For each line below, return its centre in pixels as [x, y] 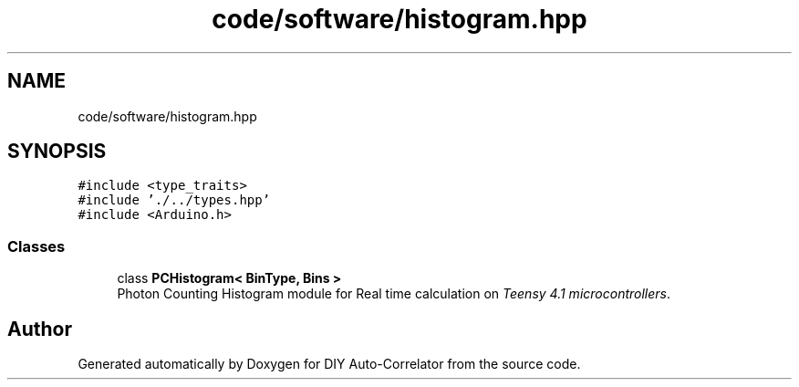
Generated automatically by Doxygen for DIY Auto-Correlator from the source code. [329, 364]
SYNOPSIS [57, 152]
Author [40, 329]
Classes [36, 246]
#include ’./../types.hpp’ [174, 200]
